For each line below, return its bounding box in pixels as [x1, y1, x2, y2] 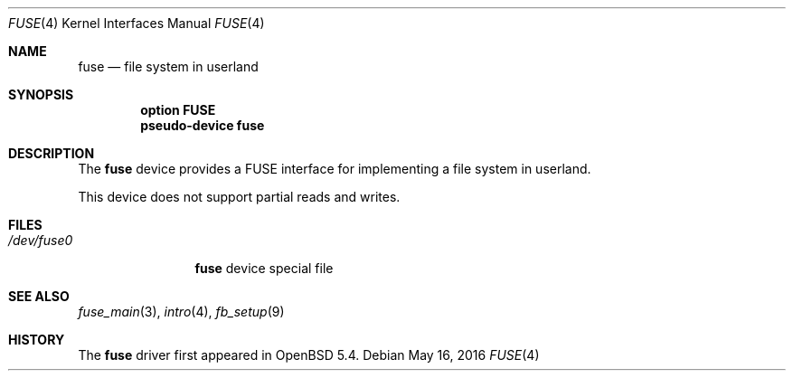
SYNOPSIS [8, 87, 74, 102]
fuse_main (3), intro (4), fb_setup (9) [78, 304, 285, 319]
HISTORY [8, 332, 65, 347]
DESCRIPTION [8, 146, 95, 161]
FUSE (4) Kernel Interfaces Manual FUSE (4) [8, 15, 265, 31]
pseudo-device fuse [140, 118, 265, 133]
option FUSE [140, 102, 216, 118]
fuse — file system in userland [78, 59, 259, 74]
